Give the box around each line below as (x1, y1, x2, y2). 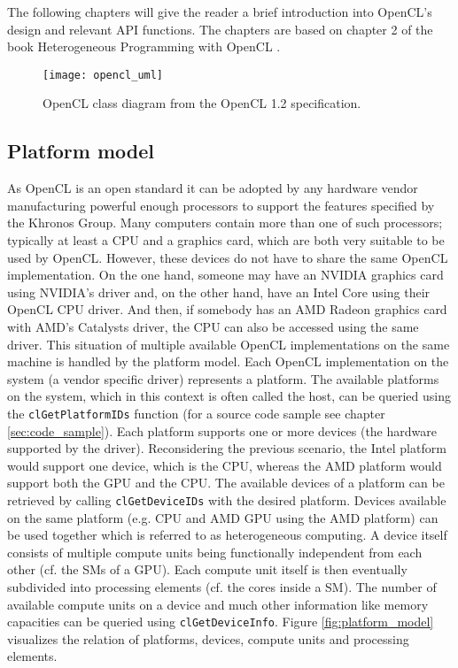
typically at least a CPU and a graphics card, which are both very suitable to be (7, 231, 445, 250)
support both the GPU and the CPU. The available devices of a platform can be (7, 473, 445, 492)
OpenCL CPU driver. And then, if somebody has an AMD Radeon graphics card (7, 300, 447, 319)
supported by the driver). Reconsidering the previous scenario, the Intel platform (7, 439, 446, 457)
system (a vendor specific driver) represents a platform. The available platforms (7, 369, 439, 388)
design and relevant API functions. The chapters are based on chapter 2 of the (7, 19, 433, 38)
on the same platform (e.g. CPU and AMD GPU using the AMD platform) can (7, 508, 439, 526)
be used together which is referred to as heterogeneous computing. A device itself (7, 526, 447, 544)
